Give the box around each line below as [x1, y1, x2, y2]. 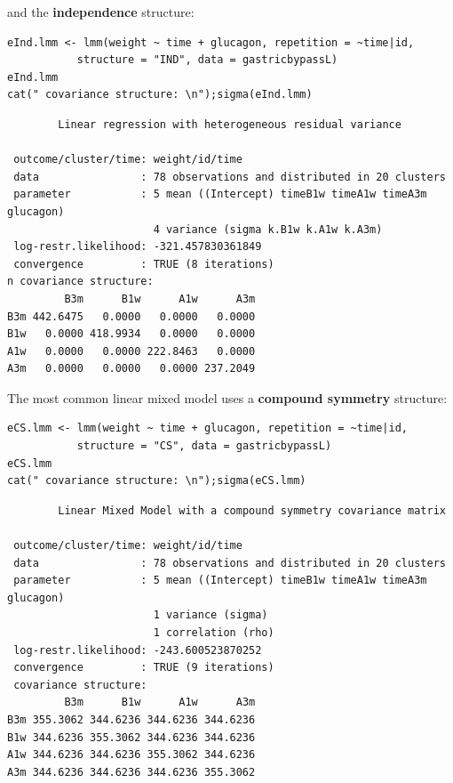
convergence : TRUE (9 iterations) [13, 661, 274, 674]
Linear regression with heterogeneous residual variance [58, 117, 401, 131]
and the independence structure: [7, 3, 195, 20]
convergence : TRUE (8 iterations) [13, 257, 274, 270]
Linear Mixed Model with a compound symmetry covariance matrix [58, 504, 446, 517]
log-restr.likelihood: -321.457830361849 [13, 240, 262, 254]
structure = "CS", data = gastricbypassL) [76, 440, 332, 453]
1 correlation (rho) [153, 626, 274, 639]
